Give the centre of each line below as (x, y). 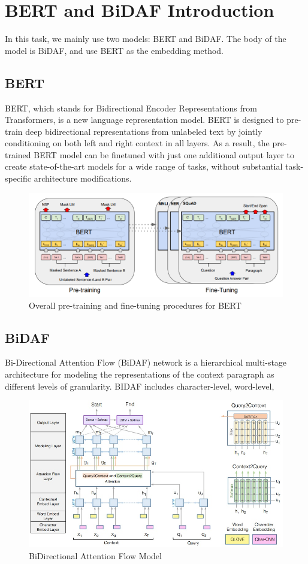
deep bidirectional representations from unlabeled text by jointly (144, 131)
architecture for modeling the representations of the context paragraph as (140, 374)
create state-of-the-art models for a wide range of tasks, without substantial (144, 166)
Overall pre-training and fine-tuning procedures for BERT (135, 305)
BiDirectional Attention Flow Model (95, 555)
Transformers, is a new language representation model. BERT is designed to (144, 120)
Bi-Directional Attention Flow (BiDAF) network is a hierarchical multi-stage (146, 362)
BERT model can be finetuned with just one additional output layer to (164, 154)
